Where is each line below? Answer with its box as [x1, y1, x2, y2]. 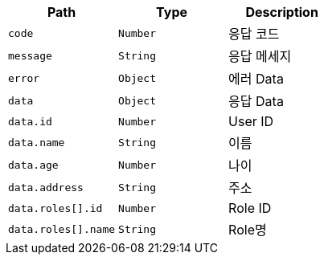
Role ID [228, 200, 272, 216]
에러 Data [228, 71, 284, 87]
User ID [228, 113, 274, 129]
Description [245, 4, 318, 20]
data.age [8, 158, 59, 171]
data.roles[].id [8, 202, 103, 214]
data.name [8, 136, 65, 149]
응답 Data [228, 93, 284, 109]
